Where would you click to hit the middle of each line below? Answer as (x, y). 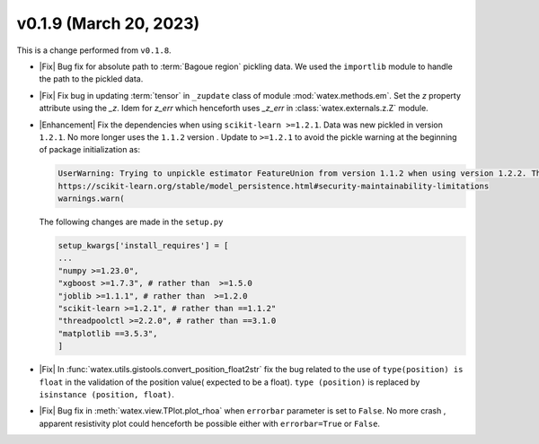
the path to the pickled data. (91, 79)
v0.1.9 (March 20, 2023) (108, 23)
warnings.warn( (91, 199)
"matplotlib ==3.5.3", (108, 333)
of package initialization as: (90, 150)
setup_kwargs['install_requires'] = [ (143, 246)
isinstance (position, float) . (107, 394)
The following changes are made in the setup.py (131, 222)
